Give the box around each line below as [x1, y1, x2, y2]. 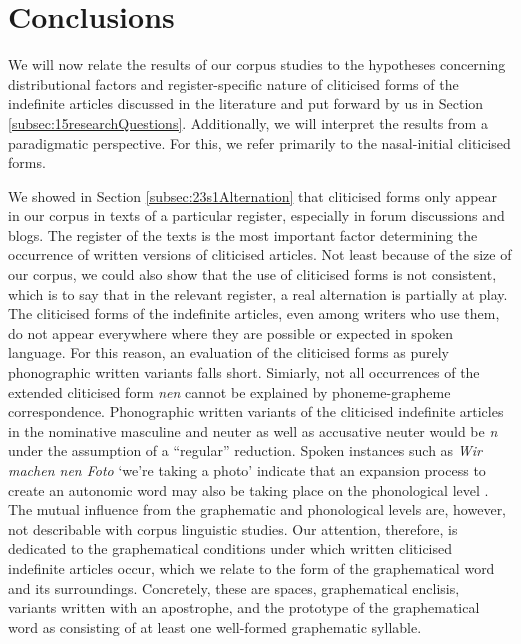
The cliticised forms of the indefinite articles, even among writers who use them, [8, 303, 500, 324]
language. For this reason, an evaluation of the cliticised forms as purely [8, 342, 449, 363]
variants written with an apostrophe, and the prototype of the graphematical [8, 597, 480, 618]
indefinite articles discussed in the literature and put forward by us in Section [8, 93, 484, 114]
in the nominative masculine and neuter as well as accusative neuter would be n [8, 420, 498, 441]
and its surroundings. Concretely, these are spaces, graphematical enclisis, [8, 577, 460, 598]
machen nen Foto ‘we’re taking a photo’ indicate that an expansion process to [8, 460, 486, 480]
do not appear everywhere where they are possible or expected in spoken [8, 322, 453, 343]
